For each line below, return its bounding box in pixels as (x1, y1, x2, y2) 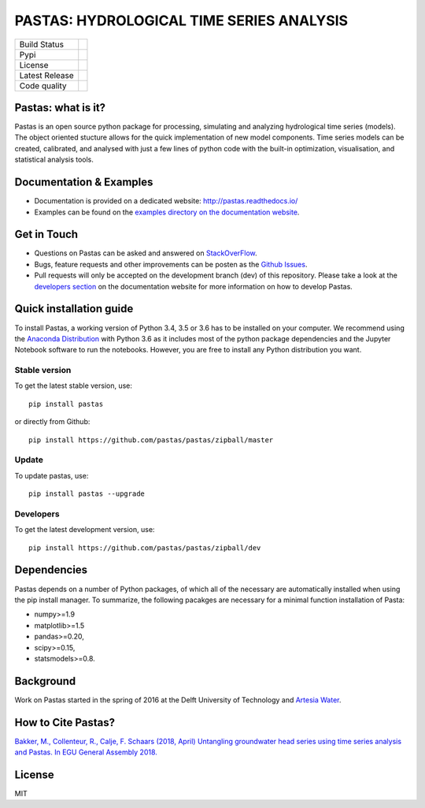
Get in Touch (14, 228, 79, 241)
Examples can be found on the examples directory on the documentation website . (34, 207, 300, 217)
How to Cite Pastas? (14, 716, 116, 729)
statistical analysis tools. (14, 155, 94, 165)
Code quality (19, 80, 67, 91)
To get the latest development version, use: (14, 525, 155, 534)
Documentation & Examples (14, 176, 153, 189)
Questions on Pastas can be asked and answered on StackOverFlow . (34, 248, 257, 258)
